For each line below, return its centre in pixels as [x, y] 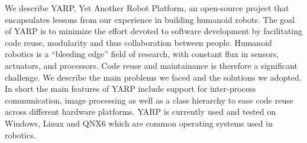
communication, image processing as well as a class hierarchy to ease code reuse [149, 100]
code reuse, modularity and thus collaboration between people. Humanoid [138, 42]
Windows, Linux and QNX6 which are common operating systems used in [139, 123]
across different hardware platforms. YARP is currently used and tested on [140, 112]
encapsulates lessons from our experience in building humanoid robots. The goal [150, 19]
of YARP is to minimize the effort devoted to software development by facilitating [154, 31]
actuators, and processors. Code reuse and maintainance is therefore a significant [151, 65]
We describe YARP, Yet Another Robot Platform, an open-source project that [147, 8]
